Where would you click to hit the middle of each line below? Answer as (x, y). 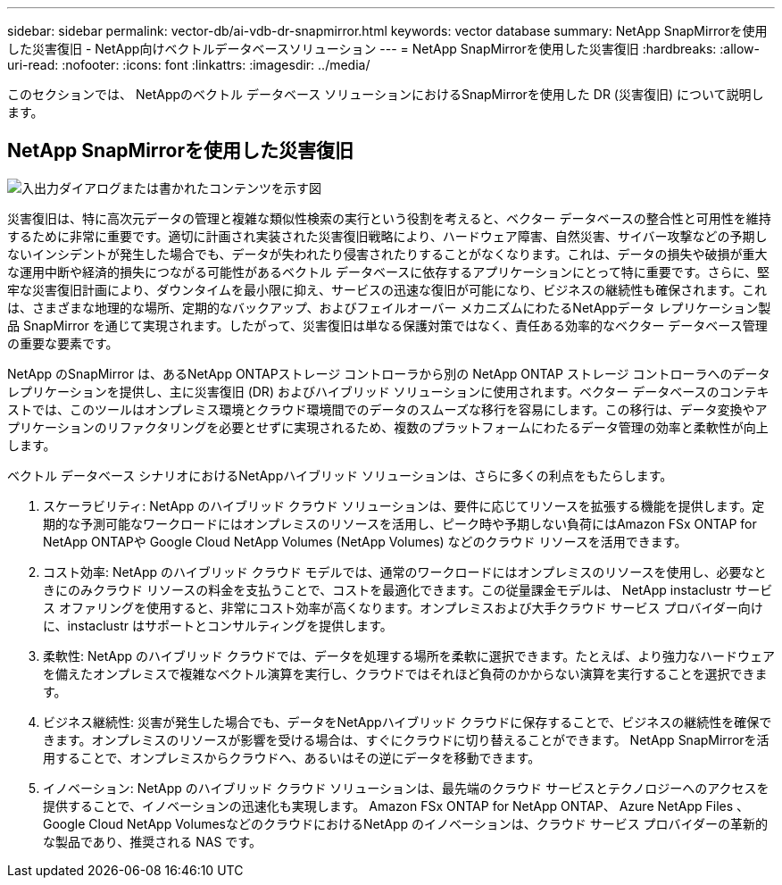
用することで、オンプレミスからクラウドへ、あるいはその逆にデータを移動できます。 (292, 757)
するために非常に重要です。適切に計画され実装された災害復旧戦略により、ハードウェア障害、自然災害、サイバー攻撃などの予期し (387, 236)
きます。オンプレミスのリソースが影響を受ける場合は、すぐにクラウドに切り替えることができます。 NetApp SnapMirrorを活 (406, 739)
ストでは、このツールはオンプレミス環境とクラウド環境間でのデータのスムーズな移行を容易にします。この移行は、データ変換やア (387, 409)
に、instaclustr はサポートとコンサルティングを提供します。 (218, 625)
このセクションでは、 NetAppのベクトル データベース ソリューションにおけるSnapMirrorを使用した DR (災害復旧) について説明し (386, 94)
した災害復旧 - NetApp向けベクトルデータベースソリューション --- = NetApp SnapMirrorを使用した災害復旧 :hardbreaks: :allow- (384, 49)
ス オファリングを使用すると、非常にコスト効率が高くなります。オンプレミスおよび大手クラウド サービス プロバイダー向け (403, 607)
